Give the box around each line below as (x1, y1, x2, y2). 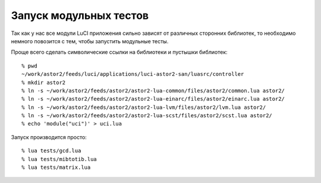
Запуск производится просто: (11, 133, 87, 140)
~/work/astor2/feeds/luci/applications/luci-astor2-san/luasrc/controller (21, 71, 244, 78)
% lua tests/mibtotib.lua (21, 156, 97, 162)
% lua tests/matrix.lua (21, 164, 91, 171)
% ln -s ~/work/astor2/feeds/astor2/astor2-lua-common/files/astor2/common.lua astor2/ (21, 87, 285, 94)
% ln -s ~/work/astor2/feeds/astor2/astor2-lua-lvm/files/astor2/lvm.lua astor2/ (21, 104, 266, 111)
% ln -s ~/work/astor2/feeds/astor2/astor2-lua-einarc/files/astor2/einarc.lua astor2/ (21, 95, 285, 102)
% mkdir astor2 (21, 79, 66, 86)
